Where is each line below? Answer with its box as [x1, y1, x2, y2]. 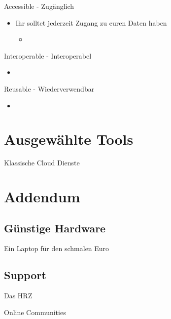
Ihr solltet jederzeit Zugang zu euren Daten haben [15, 17, 167, 28]
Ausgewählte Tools [4, 129, 134, 149]
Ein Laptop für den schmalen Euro [4, 243, 109, 254]
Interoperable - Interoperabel [4, 50, 92, 61]
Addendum [4, 187, 80, 207]
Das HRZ [4, 290, 33, 301]
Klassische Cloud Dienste [4, 158, 80, 168]
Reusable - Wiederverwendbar [4, 83, 95, 94]
